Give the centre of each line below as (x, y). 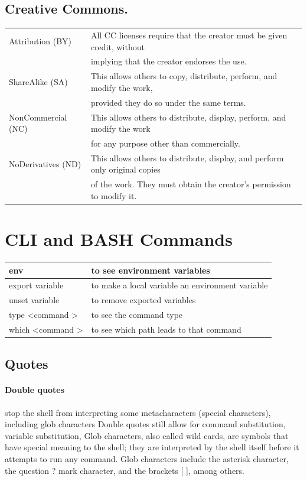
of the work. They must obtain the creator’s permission (191, 184)
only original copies (125, 169)
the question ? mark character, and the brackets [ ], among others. (125, 470)
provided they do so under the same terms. (168, 102)
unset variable (34, 300)
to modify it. (114, 195)
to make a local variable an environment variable (179, 285)
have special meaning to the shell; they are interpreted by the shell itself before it (152, 447)
